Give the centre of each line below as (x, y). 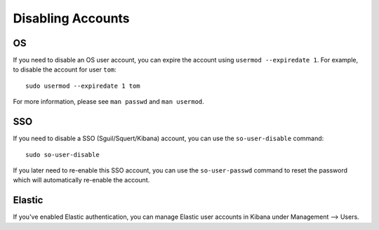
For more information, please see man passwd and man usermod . (109, 102)
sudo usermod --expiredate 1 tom (83, 86)
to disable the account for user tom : (65, 69)
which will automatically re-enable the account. (81, 180)
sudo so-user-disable (62, 155)
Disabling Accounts (71, 18)
